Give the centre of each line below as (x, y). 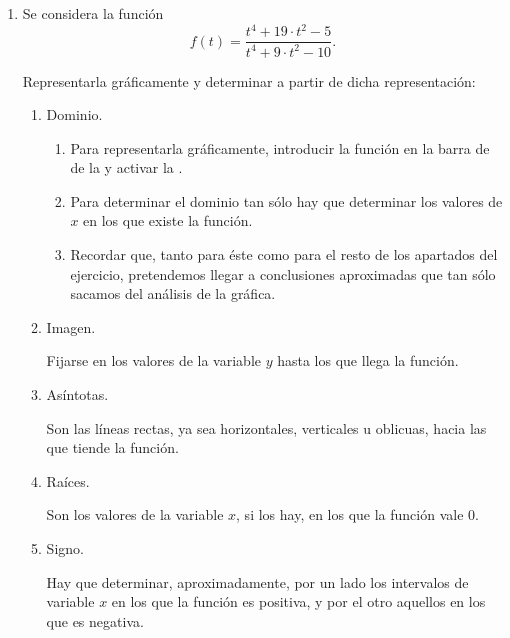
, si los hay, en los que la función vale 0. (357, 514)
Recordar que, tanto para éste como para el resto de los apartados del (284, 254)
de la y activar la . (126, 167)
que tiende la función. (112, 447)
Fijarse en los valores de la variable (154, 360)
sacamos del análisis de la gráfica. (173, 293)
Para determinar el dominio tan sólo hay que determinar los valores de (286, 200)
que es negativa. (95, 620)
